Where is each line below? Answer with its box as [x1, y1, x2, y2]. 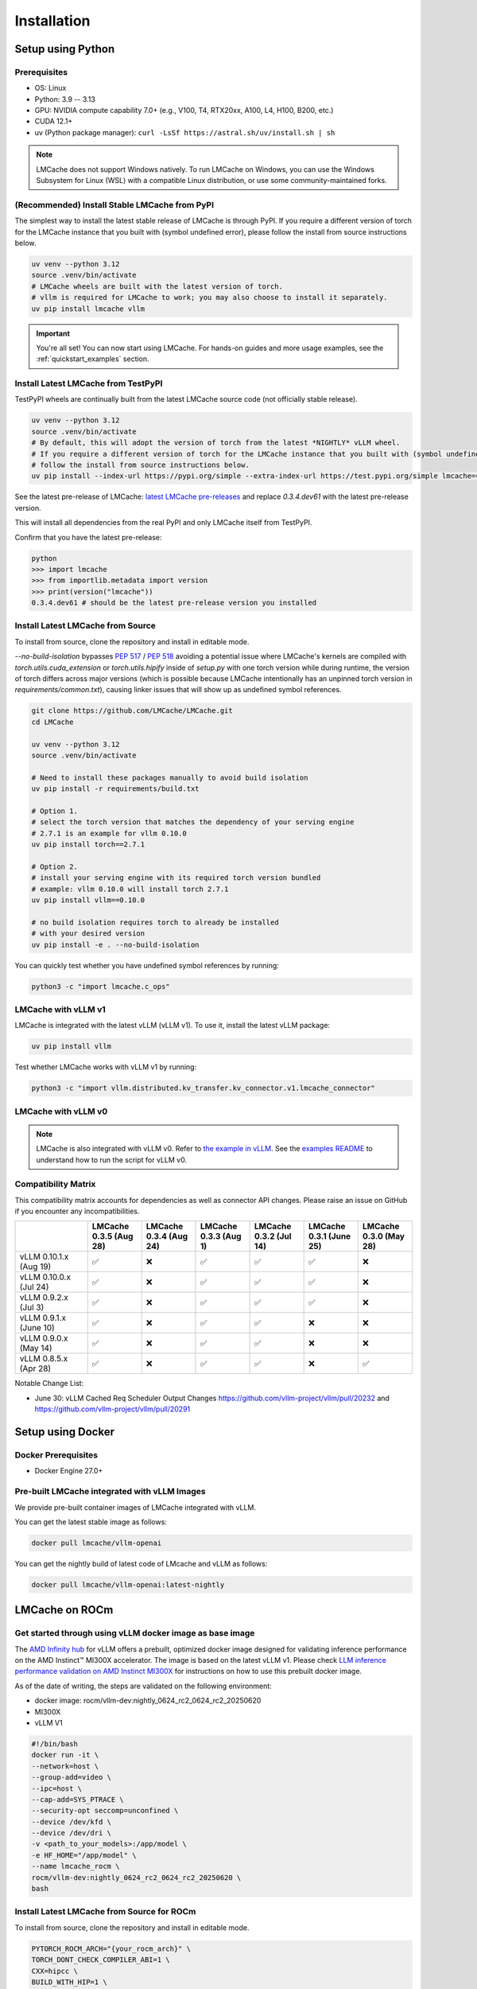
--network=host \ [31, 1761, 99, 1770]
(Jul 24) [19, 1282, 49, 1293]
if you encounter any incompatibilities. [14, 1206, 140, 1216]
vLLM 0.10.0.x [19, 1271, 72, 1283]
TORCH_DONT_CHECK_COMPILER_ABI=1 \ [31, 1956, 170, 1964]
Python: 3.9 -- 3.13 [34, 94, 95, 103]
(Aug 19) [19, 1261, 52, 1272]
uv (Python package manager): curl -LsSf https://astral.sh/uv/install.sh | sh [34, 127, 335, 137]
